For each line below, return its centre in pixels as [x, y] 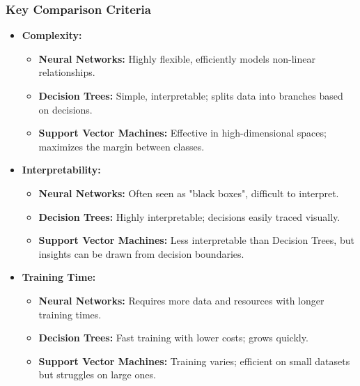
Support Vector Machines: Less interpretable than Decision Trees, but [196, 240]
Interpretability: [61, 170]
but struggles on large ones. [97, 375]
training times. [70, 314]
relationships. [67, 72]
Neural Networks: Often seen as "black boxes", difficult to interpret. [189, 193]
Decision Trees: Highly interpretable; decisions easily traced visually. [189, 216]
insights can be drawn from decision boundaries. [141, 253]
